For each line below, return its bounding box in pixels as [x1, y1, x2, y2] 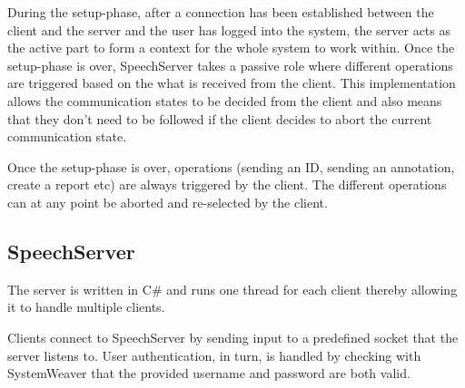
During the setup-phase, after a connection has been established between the [7, 3, 434, 21]
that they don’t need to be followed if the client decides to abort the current [7, 109, 432, 128]
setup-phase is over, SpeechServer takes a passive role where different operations [7, 55, 453, 74]
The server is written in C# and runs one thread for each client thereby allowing [7, 279, 458, 298]
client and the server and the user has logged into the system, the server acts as [7, 20, 451, 39]
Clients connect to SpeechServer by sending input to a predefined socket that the [7, 327, 459, 346]
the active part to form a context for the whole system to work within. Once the [7, 38, 455, 57]
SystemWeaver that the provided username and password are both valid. [7, 364, 411, 383]
